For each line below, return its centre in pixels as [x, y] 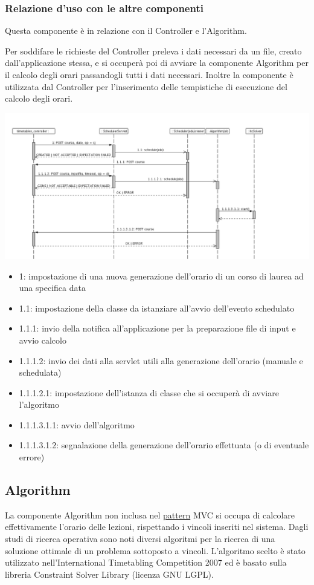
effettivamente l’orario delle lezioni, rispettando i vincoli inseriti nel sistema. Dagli [157, 527]
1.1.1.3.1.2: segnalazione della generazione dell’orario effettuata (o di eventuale [164, 445]
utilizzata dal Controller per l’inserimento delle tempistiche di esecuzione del [146, 86]
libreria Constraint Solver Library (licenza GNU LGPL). [109, 574]
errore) [32, 457]
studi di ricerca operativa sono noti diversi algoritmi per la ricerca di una [140, 539]
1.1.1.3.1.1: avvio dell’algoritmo [77, 424]
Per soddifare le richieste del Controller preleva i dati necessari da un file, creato [153, 51]
